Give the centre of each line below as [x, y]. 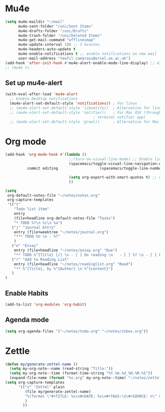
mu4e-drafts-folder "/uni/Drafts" [54, 31]
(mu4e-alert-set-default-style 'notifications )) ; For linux [73, 103]
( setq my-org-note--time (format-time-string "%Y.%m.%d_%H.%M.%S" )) [81, 373]
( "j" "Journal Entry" [34, 227]
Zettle [17, 351]
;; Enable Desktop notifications [44, 99]
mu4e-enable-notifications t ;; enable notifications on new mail [87, 54]
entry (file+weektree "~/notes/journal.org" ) [61, 232]
